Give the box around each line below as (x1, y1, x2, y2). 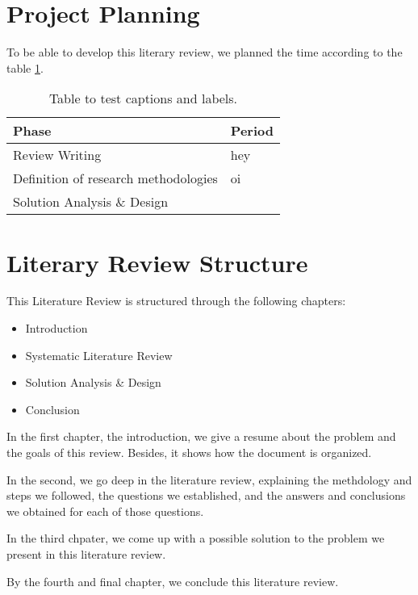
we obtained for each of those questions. (6, 502, 204, 519)
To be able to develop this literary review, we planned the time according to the (6, 44, 403, 61)
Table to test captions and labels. (48, 89, 238, 108)
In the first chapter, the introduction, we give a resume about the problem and (6, 428, 396, 445)
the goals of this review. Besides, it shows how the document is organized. (6, 444, 372, 460)
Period (230, 121, 274, 140)
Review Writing (13, 145, 102, 165)
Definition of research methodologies (13, 169, 218, 188)
